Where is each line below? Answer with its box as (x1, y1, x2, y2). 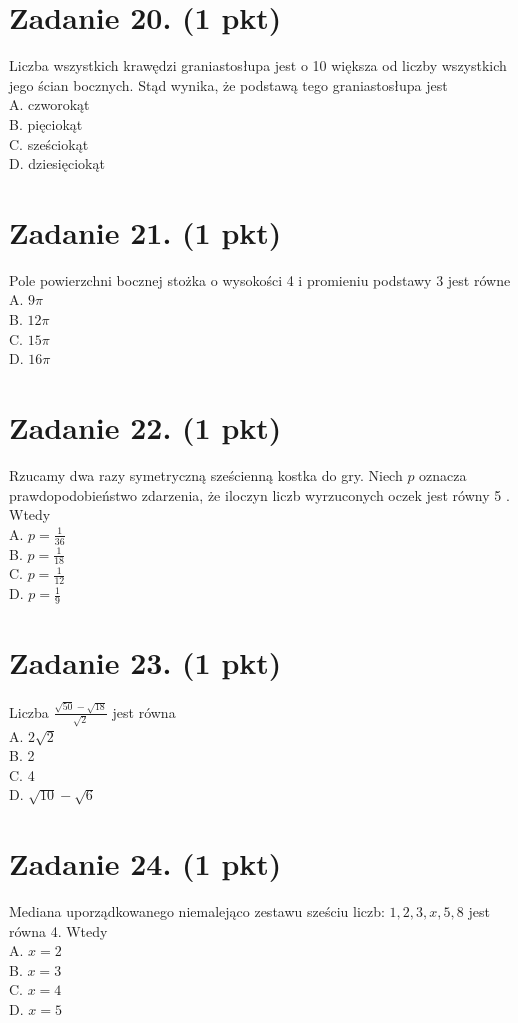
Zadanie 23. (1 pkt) (9, 642, 282, 683)
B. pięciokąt (9, 113, 83, 134)
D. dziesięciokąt (9, 153, 105, 174)
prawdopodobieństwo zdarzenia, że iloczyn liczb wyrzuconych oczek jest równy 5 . (9, 484, 510, 505)
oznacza (419, 464, 467, 485)
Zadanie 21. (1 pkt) (9, 211, 282, 252)
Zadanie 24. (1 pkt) (9, 843, 282, 884)
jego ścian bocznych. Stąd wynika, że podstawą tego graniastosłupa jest (9, 74, 448, 95)
